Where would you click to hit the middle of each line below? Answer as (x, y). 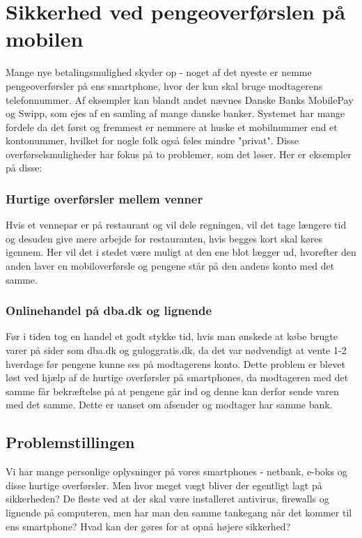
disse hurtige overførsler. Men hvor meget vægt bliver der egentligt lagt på (164, 485)
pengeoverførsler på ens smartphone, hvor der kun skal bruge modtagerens (164, 85)
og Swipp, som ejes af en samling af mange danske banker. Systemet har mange (175, 113)
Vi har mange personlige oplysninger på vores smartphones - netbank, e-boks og (176, 471)
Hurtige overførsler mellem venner (104, 198)
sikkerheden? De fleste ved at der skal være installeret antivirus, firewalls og (167, 499)
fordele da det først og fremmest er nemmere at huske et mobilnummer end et (172, 126)
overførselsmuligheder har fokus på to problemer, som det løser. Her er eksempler (179, 154)
